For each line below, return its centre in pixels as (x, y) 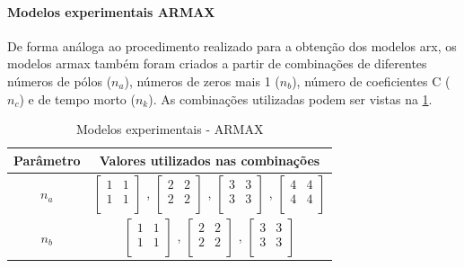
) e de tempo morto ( (77, 98)
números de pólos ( (60, 80)
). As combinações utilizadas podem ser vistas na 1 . (290, 98)
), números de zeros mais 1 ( (202, 80)
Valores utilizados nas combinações (210, 160)
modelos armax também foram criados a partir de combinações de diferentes (217, 63)
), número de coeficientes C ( (371, 80)
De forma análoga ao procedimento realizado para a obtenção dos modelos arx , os (232, 45)
